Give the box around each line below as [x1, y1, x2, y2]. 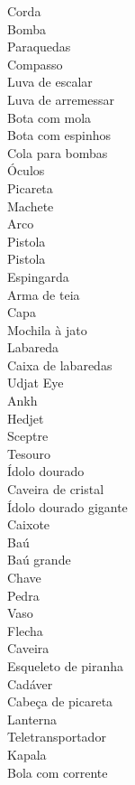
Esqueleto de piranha [7, 656, 124, 675]
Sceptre [7, 426, 49, 445]
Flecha [7, 621, 43, 640]
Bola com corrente [7, 762, 108, 781]
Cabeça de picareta [7, 692, 113, 711]
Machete [7, 196, 54, 215]
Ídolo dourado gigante [7, 497, 128, 516]
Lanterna [7, 709, 58, 728]
